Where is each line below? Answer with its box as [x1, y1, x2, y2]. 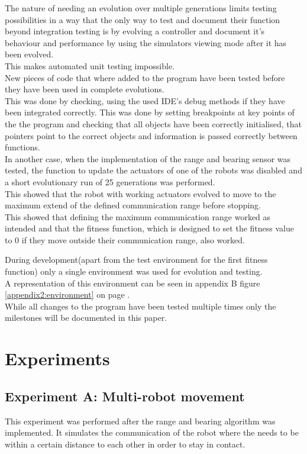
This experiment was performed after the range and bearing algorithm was [5, 414, 276, 427]
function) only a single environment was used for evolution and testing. [5, 265, 263, 278]
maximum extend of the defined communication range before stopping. [5, 199, 261, 211]
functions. [5, 141, 40, 153]
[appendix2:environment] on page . [5, 288, 130, 301]
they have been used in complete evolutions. [5, 83, 164, 95]
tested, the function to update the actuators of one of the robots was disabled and [5, 164, 302, 176]
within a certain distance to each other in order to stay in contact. [5, 437, 245, 450]
